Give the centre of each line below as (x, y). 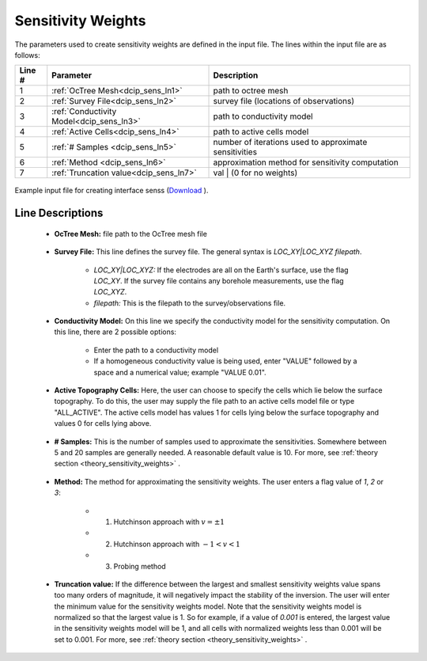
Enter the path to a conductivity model (156, 350)
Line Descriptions (59, 213)
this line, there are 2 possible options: (115, 332)
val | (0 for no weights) (255, 173)
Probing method (140, 566)
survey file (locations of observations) (284, 101)
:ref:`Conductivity (84, 112)
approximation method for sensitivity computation (306, 162)
